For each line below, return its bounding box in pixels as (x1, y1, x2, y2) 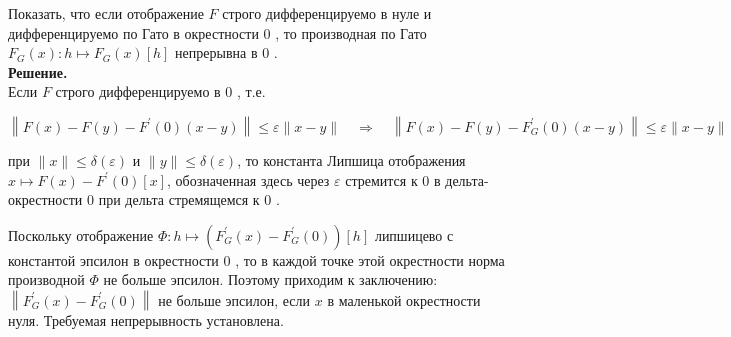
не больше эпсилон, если (158, 289, 311, 310)
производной (8, 269, 85, 290)
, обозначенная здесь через (167, 169, 330, 190)
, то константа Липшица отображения (237, 149, 466, 170)
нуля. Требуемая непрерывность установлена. (8, 309, 284, 330)
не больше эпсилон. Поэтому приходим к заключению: (103, 269, 438, 290)
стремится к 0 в (345, 169, 441, 190)
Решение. (8, 61, 68, 82)
